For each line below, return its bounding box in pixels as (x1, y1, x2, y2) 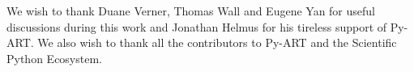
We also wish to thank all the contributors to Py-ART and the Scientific (37, 34, 397, 51)
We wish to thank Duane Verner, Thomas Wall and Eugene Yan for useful (6, 2, 375, 19)
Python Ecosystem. (6, 49, 102, 66)
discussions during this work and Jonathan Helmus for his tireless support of (6, 18, 387, 35)
